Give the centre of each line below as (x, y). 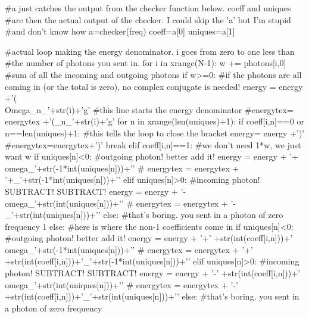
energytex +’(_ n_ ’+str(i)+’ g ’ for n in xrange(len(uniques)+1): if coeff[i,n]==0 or (154, 121)
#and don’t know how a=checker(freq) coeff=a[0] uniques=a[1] (120, 31)
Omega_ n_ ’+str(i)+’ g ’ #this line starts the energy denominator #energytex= (149, 109)
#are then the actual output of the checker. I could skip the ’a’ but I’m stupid (148, 19)
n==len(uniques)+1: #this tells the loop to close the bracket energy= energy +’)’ (155, 132)
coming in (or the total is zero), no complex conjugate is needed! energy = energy (154, 86)
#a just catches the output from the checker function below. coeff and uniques (148, 8)
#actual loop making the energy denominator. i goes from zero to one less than (150, 51)
